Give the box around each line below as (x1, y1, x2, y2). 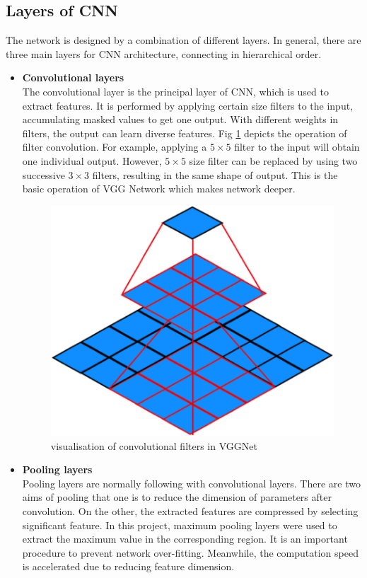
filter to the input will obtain (234, 139, 360, 154)
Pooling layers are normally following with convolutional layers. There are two (22, 475, 361, 490)
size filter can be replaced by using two (189, 153, 358, 168)
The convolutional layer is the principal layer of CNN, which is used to (22, 83, 329, 98)
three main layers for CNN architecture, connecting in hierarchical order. (6, 46, 322, 61)
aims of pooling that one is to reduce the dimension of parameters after (22, 490, 332, 504)
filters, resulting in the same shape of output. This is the (92, 167, 338, 182)
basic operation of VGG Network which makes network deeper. (22, 181, 296, 196)
